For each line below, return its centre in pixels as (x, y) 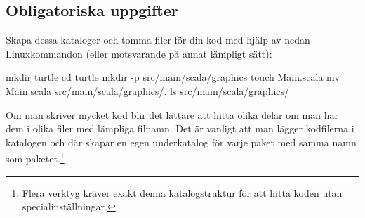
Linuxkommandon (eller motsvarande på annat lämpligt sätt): (139, 53)
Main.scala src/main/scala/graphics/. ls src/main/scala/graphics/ (148, 90)
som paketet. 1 (35, 158)
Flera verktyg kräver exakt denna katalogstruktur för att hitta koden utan (182, 192)
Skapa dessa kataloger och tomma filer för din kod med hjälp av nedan (158, 40)
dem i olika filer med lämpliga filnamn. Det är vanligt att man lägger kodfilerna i (180, 128)
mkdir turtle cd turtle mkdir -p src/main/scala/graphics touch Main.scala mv (173, 77)
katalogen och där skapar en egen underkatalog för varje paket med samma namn (181, 142)
